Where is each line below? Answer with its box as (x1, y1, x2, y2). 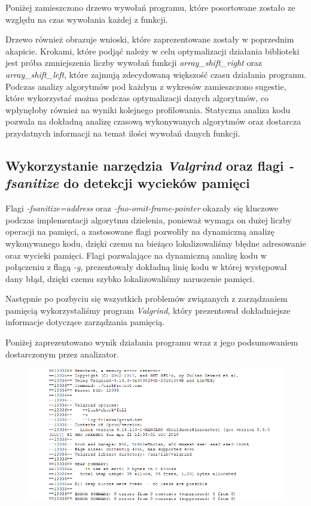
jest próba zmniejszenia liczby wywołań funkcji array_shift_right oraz (5, 56, 263, 69)
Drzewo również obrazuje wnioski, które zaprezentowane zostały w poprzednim (5, 33, 294, 46)
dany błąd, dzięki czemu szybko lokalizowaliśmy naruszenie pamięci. (5, 272, 255, 284)
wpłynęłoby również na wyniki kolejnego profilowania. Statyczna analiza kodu (5, 103, 291, 116)
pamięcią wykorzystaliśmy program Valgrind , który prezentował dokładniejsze (5, 304, 291, 316)
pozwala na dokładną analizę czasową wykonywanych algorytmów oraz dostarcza (5, 115, 301, 128)
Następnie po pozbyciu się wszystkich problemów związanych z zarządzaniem (5, 292, 288, 305)
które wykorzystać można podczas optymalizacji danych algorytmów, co (5, 92, 269, 104)
